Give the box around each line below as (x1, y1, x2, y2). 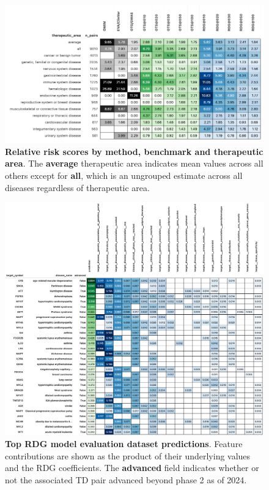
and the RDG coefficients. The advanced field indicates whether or (5, 461, 259, 474)
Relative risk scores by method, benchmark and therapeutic (5, 145, 263, 157)
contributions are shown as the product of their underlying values (5, 449, 251, 462)
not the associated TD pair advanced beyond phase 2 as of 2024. (5, 473, 247, 486)
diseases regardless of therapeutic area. (5, 181, 150, 194)
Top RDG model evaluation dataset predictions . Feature (5, 437, 243, 450)
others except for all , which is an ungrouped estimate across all (5, 168, 243, 181)
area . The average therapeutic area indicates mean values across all (5, 157, 263, 170)
